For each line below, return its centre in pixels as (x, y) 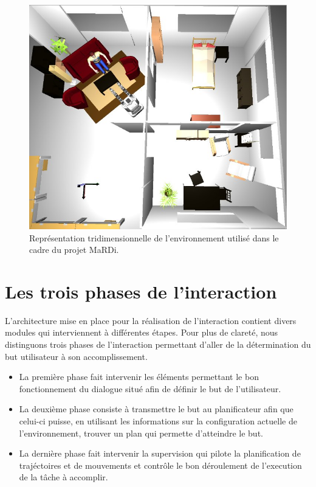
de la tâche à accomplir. (64, 477)
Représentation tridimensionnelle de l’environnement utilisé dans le (154, 237)
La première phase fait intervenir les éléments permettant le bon (139, 377)
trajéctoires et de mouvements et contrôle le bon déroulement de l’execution (160, 465)
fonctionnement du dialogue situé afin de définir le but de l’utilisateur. (150, 388)
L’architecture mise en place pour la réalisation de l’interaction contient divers (151, 320)
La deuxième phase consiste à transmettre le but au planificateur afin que (156, 409)
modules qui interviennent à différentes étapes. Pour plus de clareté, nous (142, 332)
